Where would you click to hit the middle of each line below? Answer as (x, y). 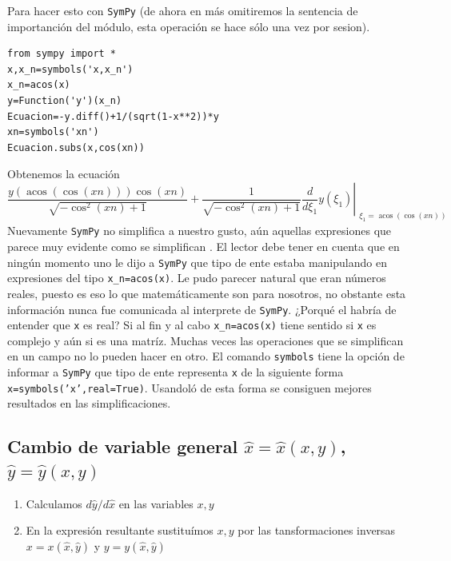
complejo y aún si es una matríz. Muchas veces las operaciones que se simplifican (206, 340)
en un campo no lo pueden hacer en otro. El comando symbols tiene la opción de (206, 356)
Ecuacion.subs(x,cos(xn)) (76, 147)
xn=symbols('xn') (53, 132)
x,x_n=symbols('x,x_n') (70, 69)
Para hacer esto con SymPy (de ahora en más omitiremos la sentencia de (183, 10)
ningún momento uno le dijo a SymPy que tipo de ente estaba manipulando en (197, 262)
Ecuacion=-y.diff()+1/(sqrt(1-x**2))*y (113, 116)
